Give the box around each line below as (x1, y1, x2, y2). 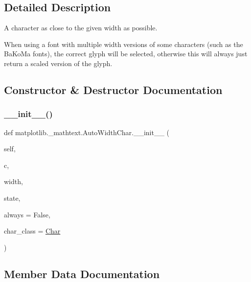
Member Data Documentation (4, 266, 160, 281)
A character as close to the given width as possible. (4, 23, 158, 33)
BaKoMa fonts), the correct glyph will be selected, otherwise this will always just (4, 48, 248, 59)
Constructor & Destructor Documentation (4, 82, 223, 97)
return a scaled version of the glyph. (4, 58, 113, 68)
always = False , (4, 209, 50, 219)
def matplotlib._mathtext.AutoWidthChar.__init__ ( (4, 127, 170, 137)
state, (4, 192, 21, 203)
